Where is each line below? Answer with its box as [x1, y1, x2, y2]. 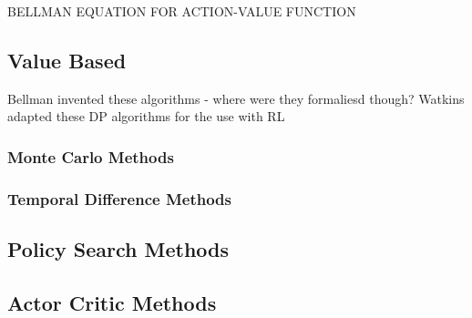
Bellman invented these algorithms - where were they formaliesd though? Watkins [7, 88, 465, 108]
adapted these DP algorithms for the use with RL [7, 107, 285, 126]
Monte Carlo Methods [7, 145, 174, 168]
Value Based [7, 46, 127, 74]
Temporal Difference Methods [7, 187, 231, 210]
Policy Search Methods [7, 235, 230, 263]
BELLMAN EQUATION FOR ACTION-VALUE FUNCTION [7, 2, 356, 20]
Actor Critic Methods [7, 288, 217, 316]
